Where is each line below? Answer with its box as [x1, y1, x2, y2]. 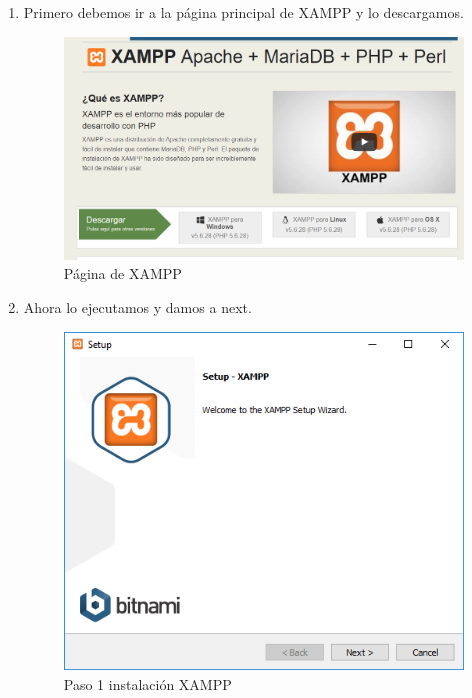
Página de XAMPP [63, 263, 182, 284]
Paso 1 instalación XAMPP [63, 673, 232, 694]
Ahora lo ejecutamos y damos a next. [23, 296, 252, 317]
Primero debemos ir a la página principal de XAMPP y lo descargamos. [23, 2, 464, 22]
